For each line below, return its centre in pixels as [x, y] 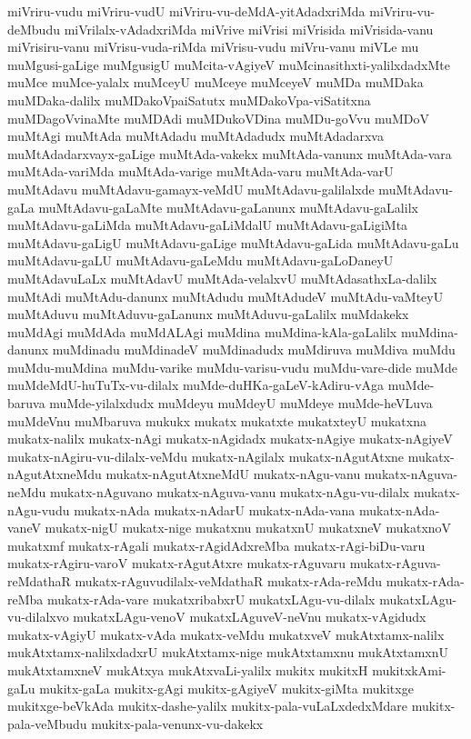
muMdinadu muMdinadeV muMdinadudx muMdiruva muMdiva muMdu [254, 350]
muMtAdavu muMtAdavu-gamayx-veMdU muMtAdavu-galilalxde [191, 189]
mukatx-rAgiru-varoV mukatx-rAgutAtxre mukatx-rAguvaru [177, 563]
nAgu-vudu [39, 509]
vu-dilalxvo [38, 617]
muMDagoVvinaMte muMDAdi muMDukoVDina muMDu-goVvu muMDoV [219, 118]
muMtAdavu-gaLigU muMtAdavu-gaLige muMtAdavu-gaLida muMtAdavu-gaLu [233, 242]
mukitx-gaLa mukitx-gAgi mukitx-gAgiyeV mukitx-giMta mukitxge [226, 688]
